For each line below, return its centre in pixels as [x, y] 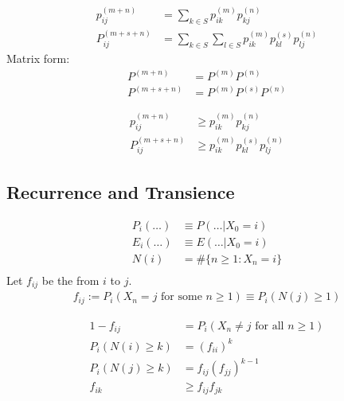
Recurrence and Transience [121, 191]
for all [270, 326]
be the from [70, 280]
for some [182, 297]
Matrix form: [38, 58]
